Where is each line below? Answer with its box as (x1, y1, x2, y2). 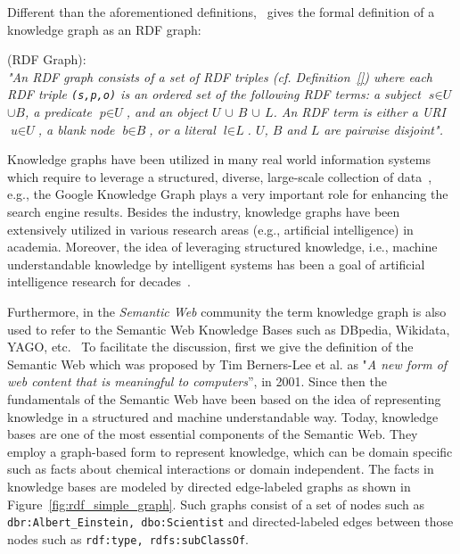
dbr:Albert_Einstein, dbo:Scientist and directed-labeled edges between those (7, 512, 454, 531)
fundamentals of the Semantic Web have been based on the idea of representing (7, 389, 441, 408)
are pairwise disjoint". (324, 120, 443, 138)
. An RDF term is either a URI (273, 103, 446, 121)
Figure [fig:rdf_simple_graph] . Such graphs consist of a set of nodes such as (7, 494, 425, 513)
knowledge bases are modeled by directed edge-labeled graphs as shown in (7, 476, 411, 495)
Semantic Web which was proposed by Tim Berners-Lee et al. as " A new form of (7, 354, 448, 373)
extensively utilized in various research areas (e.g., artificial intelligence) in (7, 219, 414, 238)
